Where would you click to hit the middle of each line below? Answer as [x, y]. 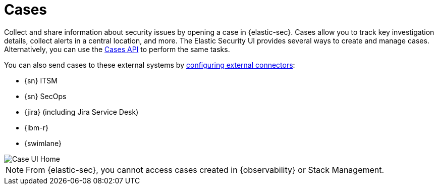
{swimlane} [43, 143]
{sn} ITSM [41, 80]
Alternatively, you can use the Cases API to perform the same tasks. [117, 49]
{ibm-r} [36, 127]
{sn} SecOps [45, 96]
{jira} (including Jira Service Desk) [81, 112]
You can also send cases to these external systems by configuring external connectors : [150, 65]
